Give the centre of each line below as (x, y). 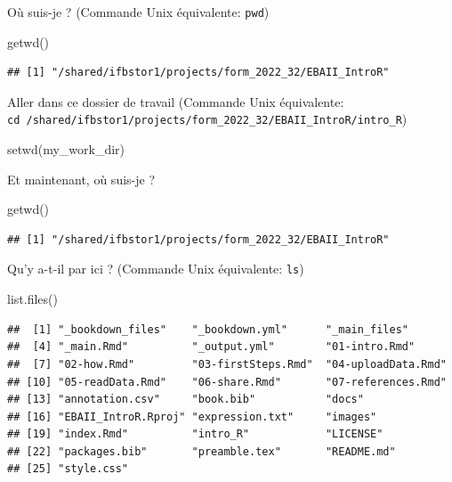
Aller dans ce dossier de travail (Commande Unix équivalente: (176, 101)
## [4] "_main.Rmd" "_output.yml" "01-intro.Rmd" (211, 347)
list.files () (32, 299)
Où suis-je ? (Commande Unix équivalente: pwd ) (138, 12)
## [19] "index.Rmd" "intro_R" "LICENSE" (195, 434)
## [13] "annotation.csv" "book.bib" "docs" (186, 400)
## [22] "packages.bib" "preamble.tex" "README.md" (202, 451)
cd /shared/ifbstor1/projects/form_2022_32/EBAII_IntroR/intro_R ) (207, 119)
